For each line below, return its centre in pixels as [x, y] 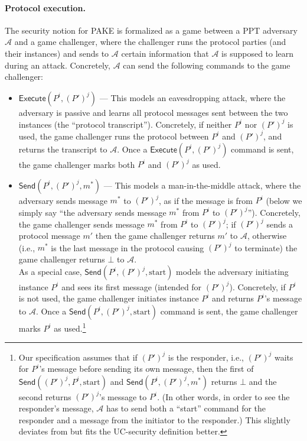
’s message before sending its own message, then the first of [146, 369]
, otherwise [267, 235]
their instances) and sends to [57, 53]
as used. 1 [70, 327]
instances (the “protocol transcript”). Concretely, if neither [125, 124]
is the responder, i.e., [206, 357]
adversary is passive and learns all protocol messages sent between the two [153, 112]
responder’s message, [56, 408]
